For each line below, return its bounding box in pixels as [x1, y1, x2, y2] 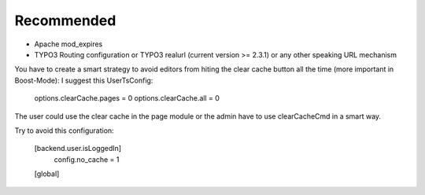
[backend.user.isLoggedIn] [34, 144, 122, 153]
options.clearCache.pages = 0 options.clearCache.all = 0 [34, 94, 220, 103]
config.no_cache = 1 [54, 154, 120, 164]
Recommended [14, 12, 116, 29]
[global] [34, 169, 60, 178]
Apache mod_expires [34, 39, 103, 49]
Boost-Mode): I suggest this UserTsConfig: [14, 75, 153, 85]
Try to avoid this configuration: [14, 126, 114, 135]
